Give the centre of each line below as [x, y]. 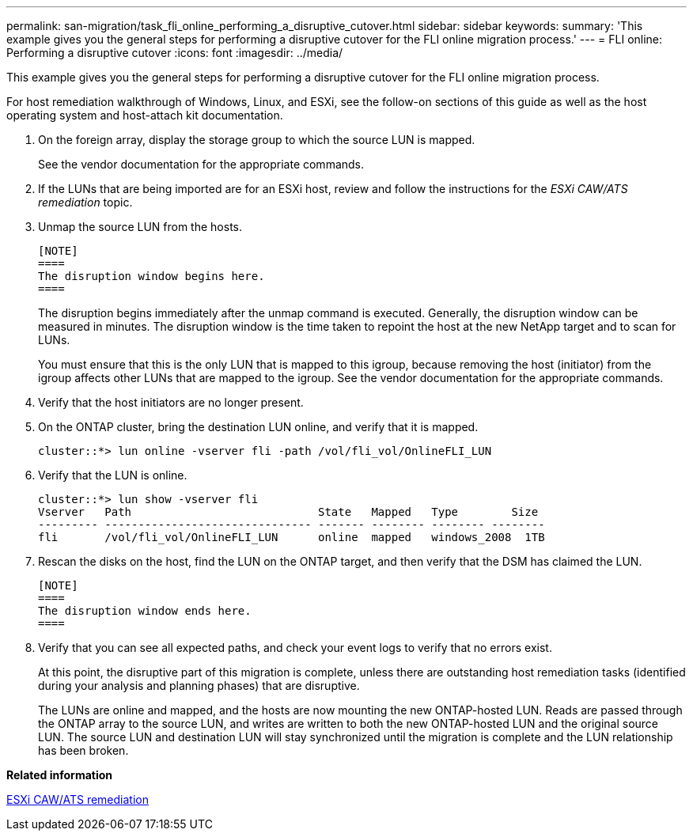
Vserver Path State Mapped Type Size [288, 512]
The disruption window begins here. [151, 276]
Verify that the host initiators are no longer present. [171, 402]
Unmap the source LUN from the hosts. [140, 227]
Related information [60, 775]
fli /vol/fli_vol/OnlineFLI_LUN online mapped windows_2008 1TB [292, 537]
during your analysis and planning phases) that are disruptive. [199, 686]
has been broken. [83, 750]
